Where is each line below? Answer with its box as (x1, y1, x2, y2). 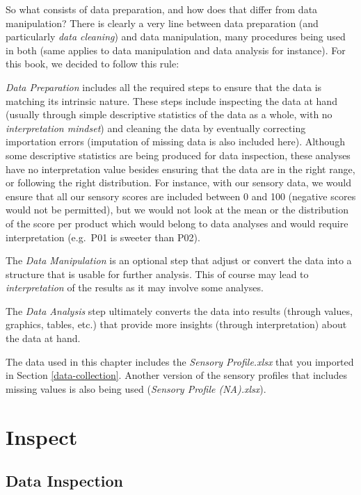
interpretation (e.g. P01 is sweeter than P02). (6, 229, 200, 244)
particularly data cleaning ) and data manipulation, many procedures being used (6, 29, 346, 44)
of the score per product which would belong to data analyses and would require (6, 216, 348, 230)
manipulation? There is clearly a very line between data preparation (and (6, 15, 319, 30)
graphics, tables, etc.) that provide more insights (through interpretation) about (6, 317, 347, 332)
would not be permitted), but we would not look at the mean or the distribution (6, 202, 348, 217)
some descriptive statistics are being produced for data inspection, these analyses (6, 147, 351, 162)
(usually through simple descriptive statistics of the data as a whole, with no (6, 107, 332, 122)
